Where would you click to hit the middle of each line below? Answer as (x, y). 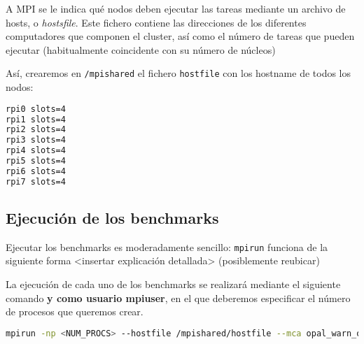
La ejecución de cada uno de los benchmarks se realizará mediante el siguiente (173, 284)
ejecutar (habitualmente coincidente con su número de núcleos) (141, 49)
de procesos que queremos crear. (75, 311)
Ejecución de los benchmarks (112, 218)
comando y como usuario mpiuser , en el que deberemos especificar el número (178, 298)
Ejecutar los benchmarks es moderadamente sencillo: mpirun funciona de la (167, 246)
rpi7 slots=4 (36, 181)
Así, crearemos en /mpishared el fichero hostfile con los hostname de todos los (178, 73)
